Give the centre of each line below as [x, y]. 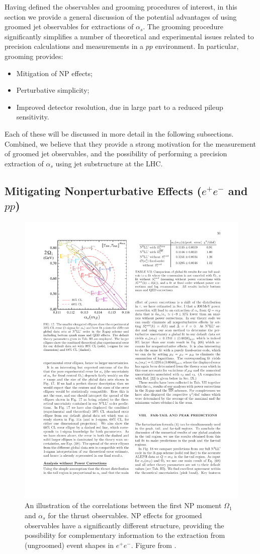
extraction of [24, 163]
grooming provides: [34, 56]
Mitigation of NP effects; [54, 73]
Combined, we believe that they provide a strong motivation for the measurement [131, 143]
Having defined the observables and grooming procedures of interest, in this [121, 7]
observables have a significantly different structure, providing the [124, 525]
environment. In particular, [197, 46]
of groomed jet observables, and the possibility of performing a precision [116, 153]
